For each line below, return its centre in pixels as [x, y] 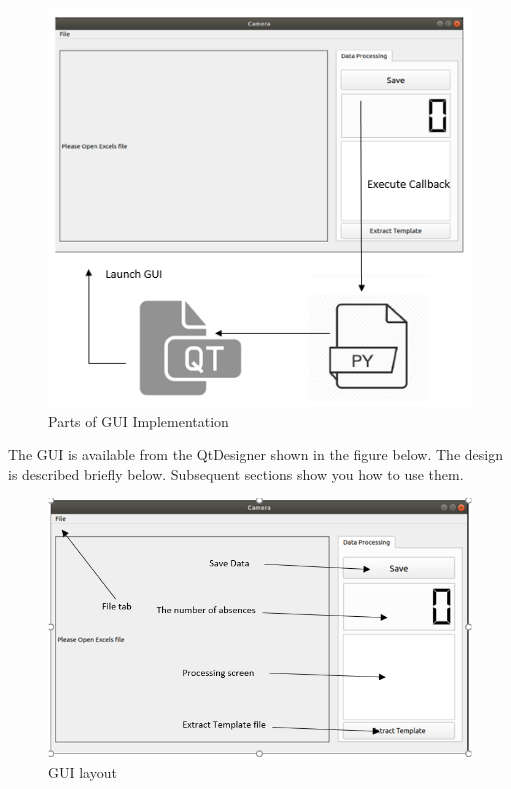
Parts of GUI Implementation [138, 420]
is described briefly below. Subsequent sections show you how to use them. [236, 473]
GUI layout [82, 772]
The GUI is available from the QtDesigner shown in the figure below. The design [255, 454]
